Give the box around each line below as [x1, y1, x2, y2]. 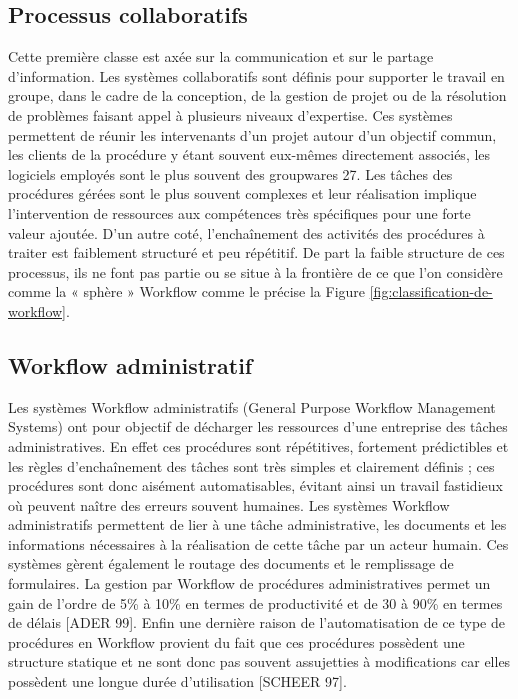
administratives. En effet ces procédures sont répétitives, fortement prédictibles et [8, 435, 509, 456]
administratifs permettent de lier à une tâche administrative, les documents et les [8, 514, 507, 535]
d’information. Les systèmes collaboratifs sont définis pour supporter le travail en [8, 65, 505, 86]
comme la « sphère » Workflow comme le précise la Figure [8, 281, 366, 302]
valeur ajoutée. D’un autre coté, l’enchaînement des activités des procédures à [8, 222, 485, 243]
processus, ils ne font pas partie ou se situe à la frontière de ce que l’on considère [8, 261, 503, 282]
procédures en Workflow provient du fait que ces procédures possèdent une [8, 631, 465, 652]
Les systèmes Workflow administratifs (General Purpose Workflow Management [8, 396, 496, 417]
